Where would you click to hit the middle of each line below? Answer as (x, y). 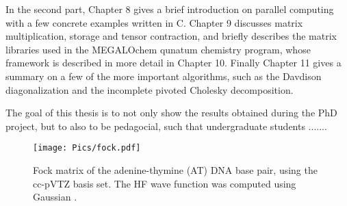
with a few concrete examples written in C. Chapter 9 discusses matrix (154, 22)
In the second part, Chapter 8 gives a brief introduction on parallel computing (170, 9)
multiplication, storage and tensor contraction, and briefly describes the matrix (171, 36)
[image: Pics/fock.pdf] (87, 148)
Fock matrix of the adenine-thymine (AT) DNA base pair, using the (175, 170)
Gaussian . (55, 197)
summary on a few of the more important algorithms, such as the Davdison (164, 76)
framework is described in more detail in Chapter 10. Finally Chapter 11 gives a (173, 63)
